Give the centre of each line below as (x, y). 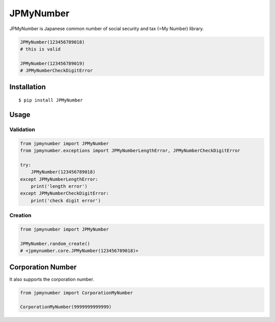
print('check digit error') (66, 201)
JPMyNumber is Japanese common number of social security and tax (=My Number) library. (107, 29)
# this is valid (40, 49)
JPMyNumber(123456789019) (52, 63)
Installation (28, 87)
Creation (20, 215)
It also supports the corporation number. (52, 279)
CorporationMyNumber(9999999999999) (66, 307)
